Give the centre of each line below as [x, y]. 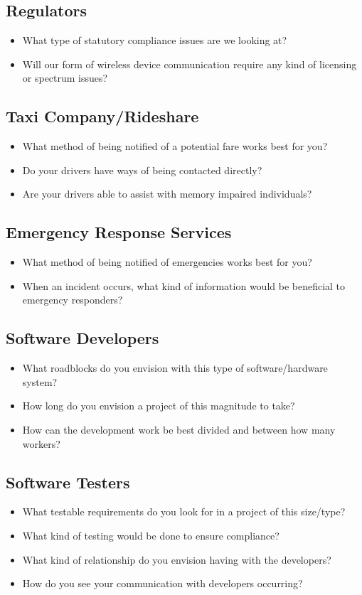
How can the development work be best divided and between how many [179, 429]
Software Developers [82, 338]
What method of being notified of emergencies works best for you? [167, 262]
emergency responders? [73, 300]
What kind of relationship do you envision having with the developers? [177, 559]
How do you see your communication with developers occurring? [163, 583]
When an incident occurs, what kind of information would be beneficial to [184, 285]
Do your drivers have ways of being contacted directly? [142, 170]
